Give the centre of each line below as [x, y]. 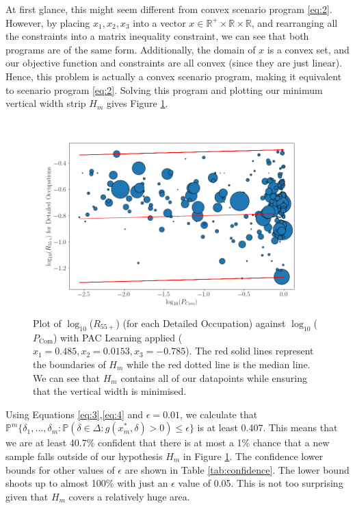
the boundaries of [69, 364]
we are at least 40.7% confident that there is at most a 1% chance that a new [168, 443]
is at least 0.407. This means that [267, 427]
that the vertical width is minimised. [110, 391]
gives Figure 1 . [137, 103]
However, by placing [48, 22]
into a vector [159, 22]
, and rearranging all [294, 22]
